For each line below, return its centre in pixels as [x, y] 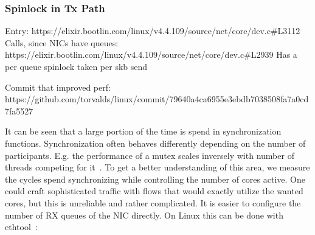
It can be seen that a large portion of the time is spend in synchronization [143, 131]
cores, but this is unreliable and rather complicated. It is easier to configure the [153, 202]
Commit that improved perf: [58, 87]
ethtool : [21, 227]
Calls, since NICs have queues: [62, 42]
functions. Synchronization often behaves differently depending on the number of [155, 143]
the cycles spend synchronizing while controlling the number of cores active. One [155, 179]
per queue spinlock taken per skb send [76, 66]
